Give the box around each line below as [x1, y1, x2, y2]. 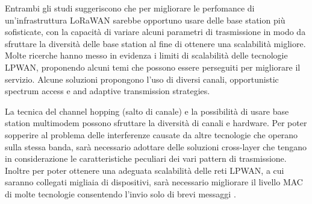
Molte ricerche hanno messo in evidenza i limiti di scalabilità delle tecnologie [5, 49, 288, 62]
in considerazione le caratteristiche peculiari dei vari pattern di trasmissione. [5, 152, 287, 165]
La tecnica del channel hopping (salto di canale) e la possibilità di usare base [5, 104, 289, 117]
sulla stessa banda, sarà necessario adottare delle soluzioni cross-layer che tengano [5, 140, 307, 153]
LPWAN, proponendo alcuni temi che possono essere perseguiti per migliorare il [5, 60, 301, 73]
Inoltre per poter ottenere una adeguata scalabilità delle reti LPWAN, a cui [5, 164, 284, 176]
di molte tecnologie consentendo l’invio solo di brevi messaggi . [5, 187, 236, 200]
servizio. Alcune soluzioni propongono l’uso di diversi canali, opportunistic [5, 72, 279, 85]
